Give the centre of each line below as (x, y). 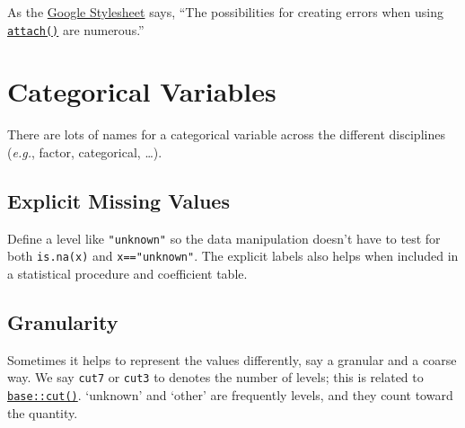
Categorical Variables (142, 91)
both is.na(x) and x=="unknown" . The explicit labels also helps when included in (233, 256)
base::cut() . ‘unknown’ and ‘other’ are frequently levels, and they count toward (230, 395)
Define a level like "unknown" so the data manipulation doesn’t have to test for (224, 238)
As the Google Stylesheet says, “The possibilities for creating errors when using (225, 12)
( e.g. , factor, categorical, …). (85, 152)
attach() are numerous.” (76, 29)
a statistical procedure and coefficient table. (127, 274)
